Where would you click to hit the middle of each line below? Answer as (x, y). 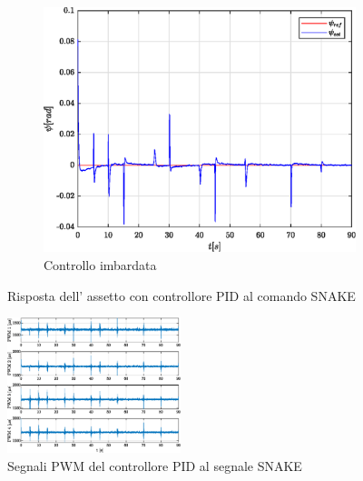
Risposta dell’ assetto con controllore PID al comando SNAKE (181, 295)
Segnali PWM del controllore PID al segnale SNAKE (155, 465)
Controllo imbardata (100, 265)
